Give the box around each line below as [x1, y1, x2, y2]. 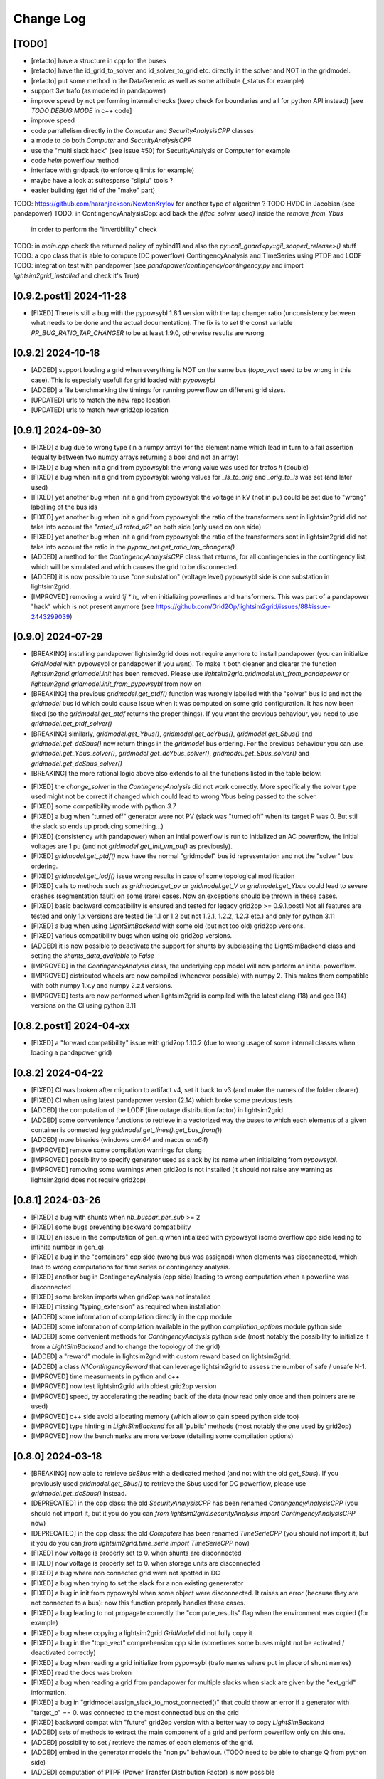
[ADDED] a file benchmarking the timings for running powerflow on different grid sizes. [31, 386, 286, 394]
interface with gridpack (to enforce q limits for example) [31, 166, 195, 174]
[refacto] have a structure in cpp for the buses [31, 57, 166, 65]
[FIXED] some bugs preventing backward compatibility [31, 1223, 191, 1231]
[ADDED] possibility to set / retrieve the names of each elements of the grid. [31, 1738, 254, 1746]
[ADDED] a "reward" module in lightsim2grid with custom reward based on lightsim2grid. [31, 1352, 292, 1361]
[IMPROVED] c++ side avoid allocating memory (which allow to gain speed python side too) [31, 1412, 299, 1420]
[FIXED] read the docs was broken [31, 1669, 132, 1677]
